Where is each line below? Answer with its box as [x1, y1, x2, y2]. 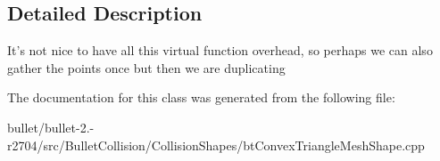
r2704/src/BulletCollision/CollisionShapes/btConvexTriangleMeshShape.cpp [7, 135, 425, 154]
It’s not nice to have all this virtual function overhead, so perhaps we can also [7, 41, 433, 60]
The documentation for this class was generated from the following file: [7, 88, 395, 107]
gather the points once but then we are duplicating [7, 58, 286, 76]
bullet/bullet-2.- [7, 117, 95, 136]
